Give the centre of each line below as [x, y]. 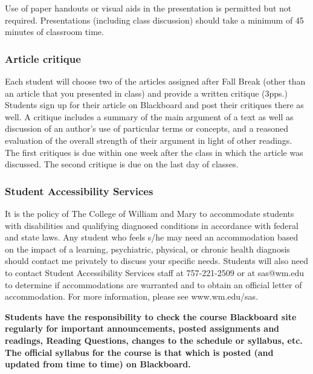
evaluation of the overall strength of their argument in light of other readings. [149, 140]
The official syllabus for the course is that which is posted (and [139, 352]
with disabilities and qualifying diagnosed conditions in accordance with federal [152, 225]
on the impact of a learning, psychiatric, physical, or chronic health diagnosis [147, 249]
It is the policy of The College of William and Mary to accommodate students [150, 213]
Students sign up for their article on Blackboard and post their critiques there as [154, 105]
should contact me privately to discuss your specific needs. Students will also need [156, 261]
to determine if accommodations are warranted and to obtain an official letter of [153, 284]
